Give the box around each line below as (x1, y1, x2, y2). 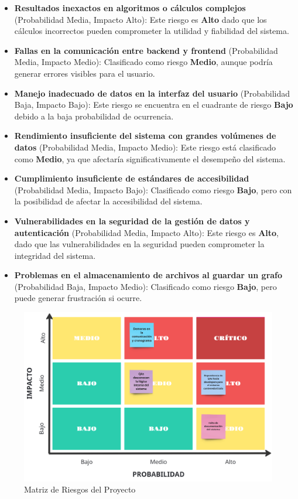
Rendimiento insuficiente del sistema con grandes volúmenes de (14, 129, 276, 142)
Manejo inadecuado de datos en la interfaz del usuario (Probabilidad (14, 87, 290, 99)
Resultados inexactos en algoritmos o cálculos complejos (14, 2, 246, 13)
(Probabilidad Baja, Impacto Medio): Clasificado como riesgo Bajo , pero (14, 280, 277, 292)
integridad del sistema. (14, 249, 96, 261)
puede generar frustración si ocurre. (14, 292, 142, 304)
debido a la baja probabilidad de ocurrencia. (14, 110, 174, 122)
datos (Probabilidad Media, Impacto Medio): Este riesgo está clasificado (14, 141, 276, 153)
